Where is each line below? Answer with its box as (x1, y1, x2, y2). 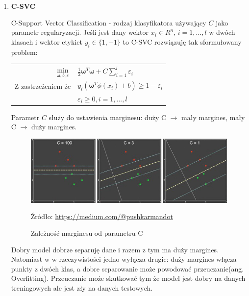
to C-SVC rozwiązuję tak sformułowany (123, 36, 242, 47)
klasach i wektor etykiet (11, 36, 82, 47)
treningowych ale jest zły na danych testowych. (11, 282, 153, 293)
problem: (11, 47, 38, 57)
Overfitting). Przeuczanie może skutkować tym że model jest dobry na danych (11, 273, 246, 283)
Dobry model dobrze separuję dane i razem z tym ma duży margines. (11, 244, 219, 254)
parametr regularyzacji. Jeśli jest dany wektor (11, 27, 149, 37)
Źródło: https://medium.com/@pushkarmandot (30, 211, 173, 222)
